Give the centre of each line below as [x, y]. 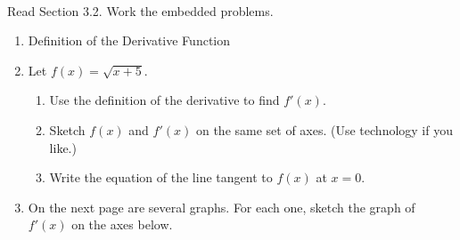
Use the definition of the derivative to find [164, 100]
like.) [63, 147]
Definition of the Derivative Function [129, 40]
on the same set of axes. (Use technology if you [324, 129]
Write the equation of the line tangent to [161, 177]
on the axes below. [122, 224]
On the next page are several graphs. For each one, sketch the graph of [222, 207]
